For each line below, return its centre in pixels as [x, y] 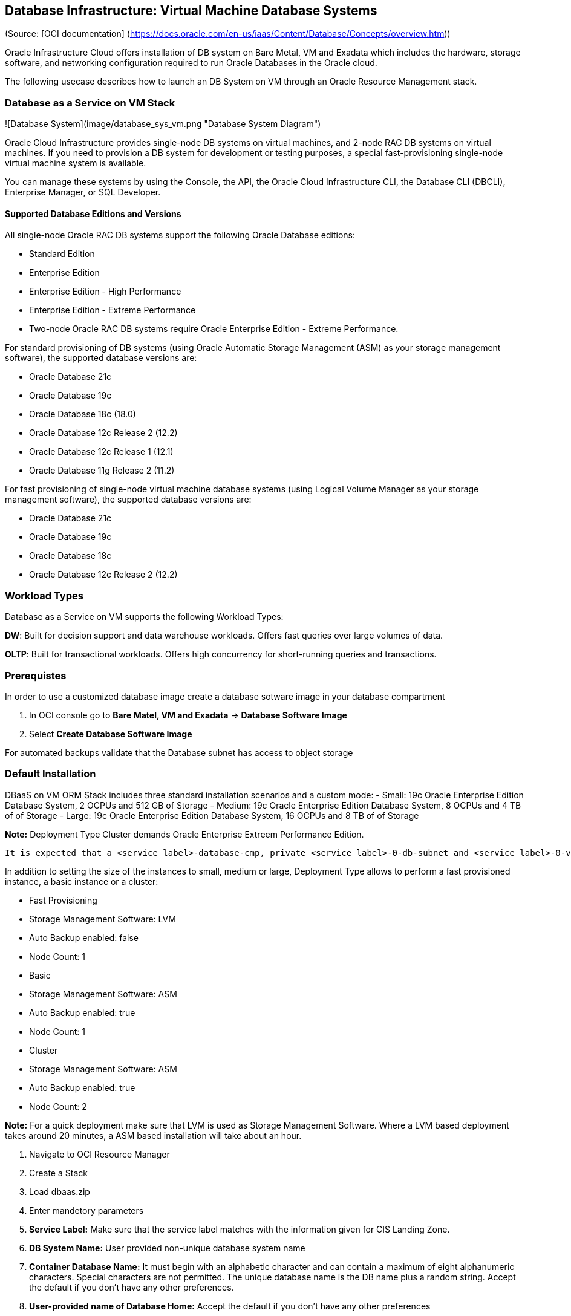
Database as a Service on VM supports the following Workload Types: [144, 617]
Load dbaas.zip [60, 1191]
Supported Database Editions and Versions [93, 213]
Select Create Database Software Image [111, 734]
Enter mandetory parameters [86, 1210]
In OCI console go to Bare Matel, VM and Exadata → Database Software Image [188, 715]
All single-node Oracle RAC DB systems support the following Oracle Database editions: [180, 235]
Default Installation [51, 774]
